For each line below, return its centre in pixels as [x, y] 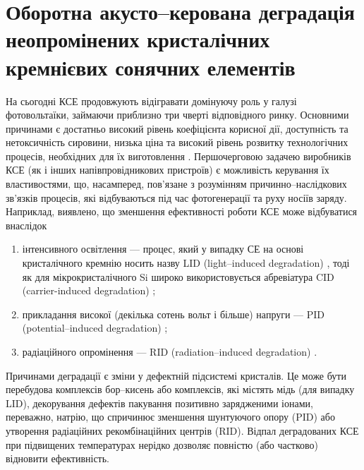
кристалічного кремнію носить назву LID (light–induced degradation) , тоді [186, 263]
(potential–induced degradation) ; [95, 328]
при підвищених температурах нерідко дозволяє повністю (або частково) [162, 444]
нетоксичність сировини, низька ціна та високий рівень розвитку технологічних [177, 142]
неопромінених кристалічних [138, 39]
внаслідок [26, 225]
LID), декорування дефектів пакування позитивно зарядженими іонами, [159, 403]
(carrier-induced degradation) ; [89, 290]
